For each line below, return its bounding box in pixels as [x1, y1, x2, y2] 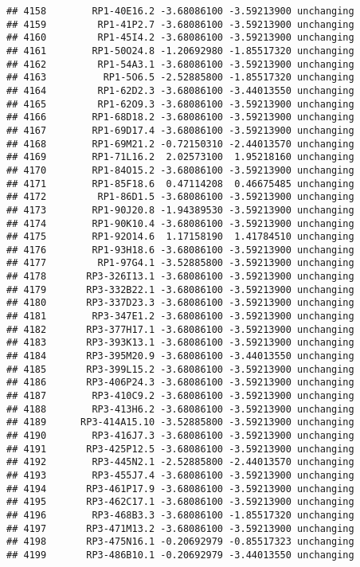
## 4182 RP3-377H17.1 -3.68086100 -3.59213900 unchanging [6, 323, 354, 335]
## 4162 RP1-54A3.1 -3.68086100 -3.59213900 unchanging [6, 58, 354, 70]
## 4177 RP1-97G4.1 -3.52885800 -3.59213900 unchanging [6, 257, 354, 269]
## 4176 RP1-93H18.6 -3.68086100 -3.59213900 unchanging [6, 244, 354, 256]
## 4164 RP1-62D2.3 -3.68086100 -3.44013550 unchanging [6, 84, 354, 96]
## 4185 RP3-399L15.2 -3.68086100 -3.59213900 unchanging [6, 363, 354, 375]
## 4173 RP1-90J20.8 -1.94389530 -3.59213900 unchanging [6, 204, 354, 216]
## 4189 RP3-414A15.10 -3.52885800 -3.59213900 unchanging [6, 416, 354, 428]
